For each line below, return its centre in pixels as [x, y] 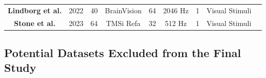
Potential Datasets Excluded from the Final [123, 53]
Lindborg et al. [35, 10]
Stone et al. [35, 23]
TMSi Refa [123, 23]
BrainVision [123, 10]
